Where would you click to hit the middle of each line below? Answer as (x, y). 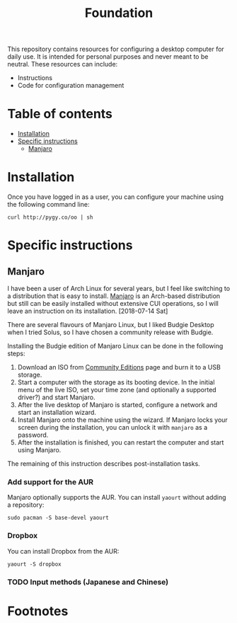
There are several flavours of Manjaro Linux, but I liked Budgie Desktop (111, 325)
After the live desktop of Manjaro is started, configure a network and (117, 405)
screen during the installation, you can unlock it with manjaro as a (112, 428)
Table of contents (60, 114)
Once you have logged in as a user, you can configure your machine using (116, 197)
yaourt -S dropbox (34, 564)
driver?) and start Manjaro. (56, 397)
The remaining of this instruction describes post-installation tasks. (104, 464)
